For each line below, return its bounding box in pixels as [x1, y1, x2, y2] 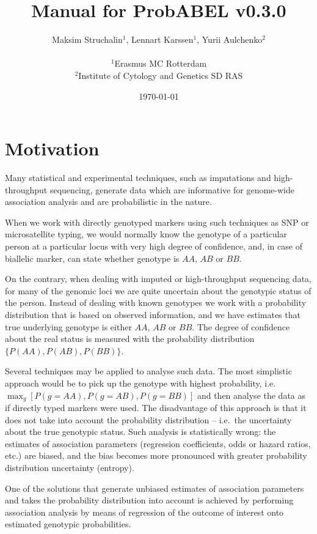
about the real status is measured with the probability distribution [5, 332, 255, 345]
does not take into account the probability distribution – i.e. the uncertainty [5, 413, 292, 426]
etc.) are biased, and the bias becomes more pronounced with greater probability [5, 449, 307, 462]
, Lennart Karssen [126, 33, 194, 46]
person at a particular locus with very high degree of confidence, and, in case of [5, 240, 302, 252]
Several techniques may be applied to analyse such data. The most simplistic [5, 365, 292, 377]
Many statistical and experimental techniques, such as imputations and [5, 171, 271, 184]
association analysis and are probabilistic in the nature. [5, 195, 212, 208]
